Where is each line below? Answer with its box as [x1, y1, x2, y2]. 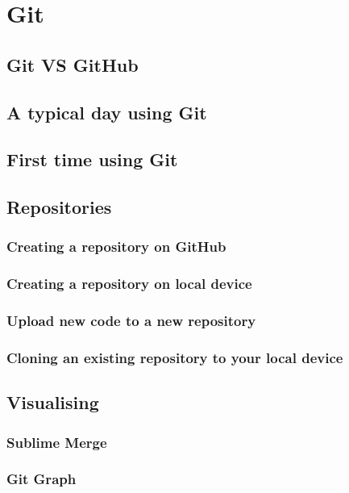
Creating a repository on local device [6, 274, 252, 294]
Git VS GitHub [6, 52, 139, 77]
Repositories [6, 194, 112, 219]
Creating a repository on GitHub [6, 236, 226, 257]
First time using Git [6, 147, 178, 172]
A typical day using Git [6, 99, 207, 124]
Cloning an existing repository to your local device [6, 347, 343, 367]
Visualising [6, 390, 99, 415]
